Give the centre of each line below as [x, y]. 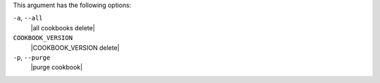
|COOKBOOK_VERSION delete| [75, 47]
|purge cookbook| [57, 68]
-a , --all [28, 18]
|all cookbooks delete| [63, 27]
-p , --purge [32, 57]
